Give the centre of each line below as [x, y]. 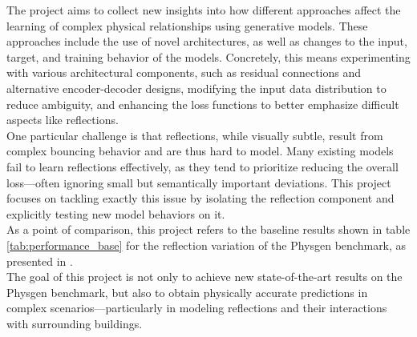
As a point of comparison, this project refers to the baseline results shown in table [208, 229]
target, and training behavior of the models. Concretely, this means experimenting [208, 56]
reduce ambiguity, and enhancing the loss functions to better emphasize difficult [203, 104]
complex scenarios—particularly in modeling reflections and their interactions [197, 308]
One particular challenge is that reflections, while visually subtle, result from [195, 135]
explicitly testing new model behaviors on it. [116, 213]
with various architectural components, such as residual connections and [184, 72]
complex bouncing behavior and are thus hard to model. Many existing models [200, 151]
